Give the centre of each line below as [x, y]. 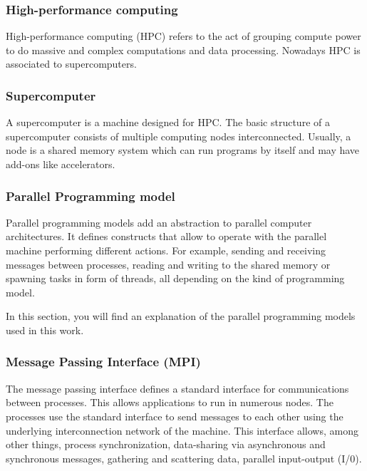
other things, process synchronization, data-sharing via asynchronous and [166, 444]
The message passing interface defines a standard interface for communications [177, 388]
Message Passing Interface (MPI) [103, 362]
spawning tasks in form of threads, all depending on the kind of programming [175, 278]
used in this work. [45, 330]
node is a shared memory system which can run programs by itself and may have [183, 150]
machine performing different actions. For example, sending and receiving [166, 250]
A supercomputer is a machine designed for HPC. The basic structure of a [168, 122]
